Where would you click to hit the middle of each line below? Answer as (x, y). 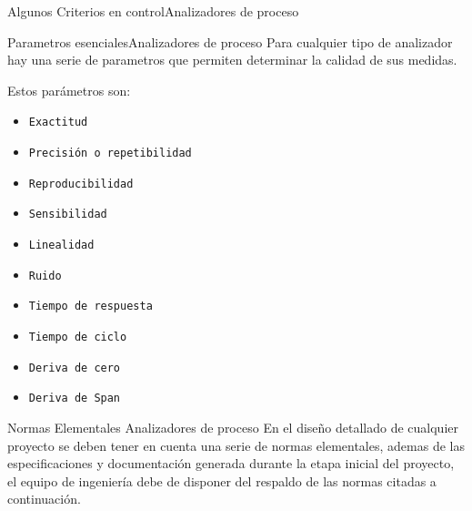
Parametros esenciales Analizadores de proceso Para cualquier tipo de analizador (230, 41)
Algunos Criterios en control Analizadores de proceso (153, 11)
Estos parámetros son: (69, 90)
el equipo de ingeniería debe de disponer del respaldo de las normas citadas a (222, 480)
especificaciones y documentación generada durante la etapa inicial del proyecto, (231, 463)
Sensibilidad (68, 215)
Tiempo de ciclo (78, 337)
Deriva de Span (75, 399)
